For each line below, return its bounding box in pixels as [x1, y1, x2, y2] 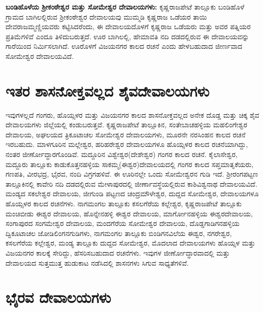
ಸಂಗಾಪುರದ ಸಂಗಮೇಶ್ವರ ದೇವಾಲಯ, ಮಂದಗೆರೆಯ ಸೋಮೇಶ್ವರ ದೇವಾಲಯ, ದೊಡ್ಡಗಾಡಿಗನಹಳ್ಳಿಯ [6, 218, 240, 228]
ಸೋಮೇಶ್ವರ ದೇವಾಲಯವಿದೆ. [6, 50, 74, 61]
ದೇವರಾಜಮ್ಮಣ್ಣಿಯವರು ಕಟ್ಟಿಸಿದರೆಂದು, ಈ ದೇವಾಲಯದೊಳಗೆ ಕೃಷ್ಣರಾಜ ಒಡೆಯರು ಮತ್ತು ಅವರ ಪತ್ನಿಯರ [6, 21, 251, 32]
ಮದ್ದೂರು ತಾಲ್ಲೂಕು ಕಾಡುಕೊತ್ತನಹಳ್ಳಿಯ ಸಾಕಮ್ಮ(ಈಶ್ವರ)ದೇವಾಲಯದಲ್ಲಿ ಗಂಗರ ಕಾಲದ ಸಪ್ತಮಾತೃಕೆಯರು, [6, 159, 254, 169]
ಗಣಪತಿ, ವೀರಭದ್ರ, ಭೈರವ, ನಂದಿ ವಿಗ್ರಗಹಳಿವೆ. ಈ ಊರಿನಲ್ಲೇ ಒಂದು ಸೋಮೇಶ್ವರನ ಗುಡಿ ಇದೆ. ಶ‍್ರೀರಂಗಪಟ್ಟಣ [6, 169, 258, 179]
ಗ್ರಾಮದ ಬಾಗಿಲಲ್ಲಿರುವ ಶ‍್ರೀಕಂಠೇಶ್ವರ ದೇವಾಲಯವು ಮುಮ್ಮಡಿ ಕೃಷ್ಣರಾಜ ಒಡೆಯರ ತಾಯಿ [6, 11, 207, 22]
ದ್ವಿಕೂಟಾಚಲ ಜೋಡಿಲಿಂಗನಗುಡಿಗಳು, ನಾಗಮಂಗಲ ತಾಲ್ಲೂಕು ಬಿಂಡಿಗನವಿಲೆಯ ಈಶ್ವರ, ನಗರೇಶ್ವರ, [6, 227, 232, 238]
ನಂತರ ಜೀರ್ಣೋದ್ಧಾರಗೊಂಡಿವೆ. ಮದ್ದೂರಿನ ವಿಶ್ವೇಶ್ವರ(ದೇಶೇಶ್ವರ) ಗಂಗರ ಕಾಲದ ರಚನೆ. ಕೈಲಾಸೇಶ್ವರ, [6, 149, 238, 160]
